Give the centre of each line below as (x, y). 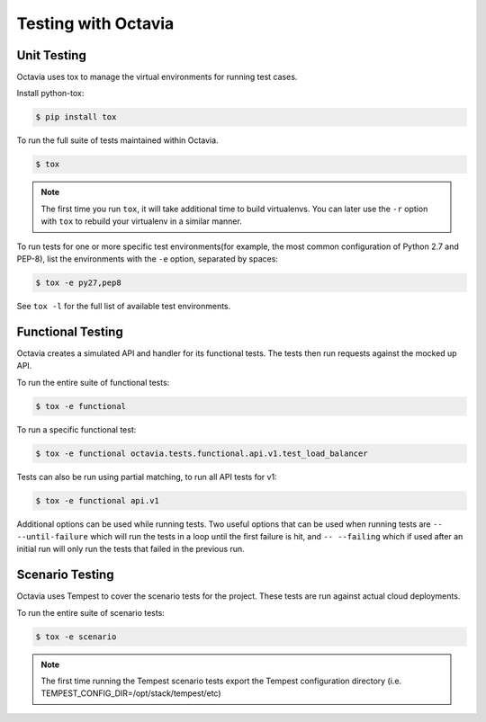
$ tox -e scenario (76, 637)
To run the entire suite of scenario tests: (91, 612)
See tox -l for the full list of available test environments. (124, 306)
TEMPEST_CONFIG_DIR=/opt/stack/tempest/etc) (131, 693)
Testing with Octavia (95, 23)
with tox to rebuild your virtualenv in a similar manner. (141, 221)
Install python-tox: (50, 94)
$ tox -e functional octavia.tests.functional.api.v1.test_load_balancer (202, 453)
